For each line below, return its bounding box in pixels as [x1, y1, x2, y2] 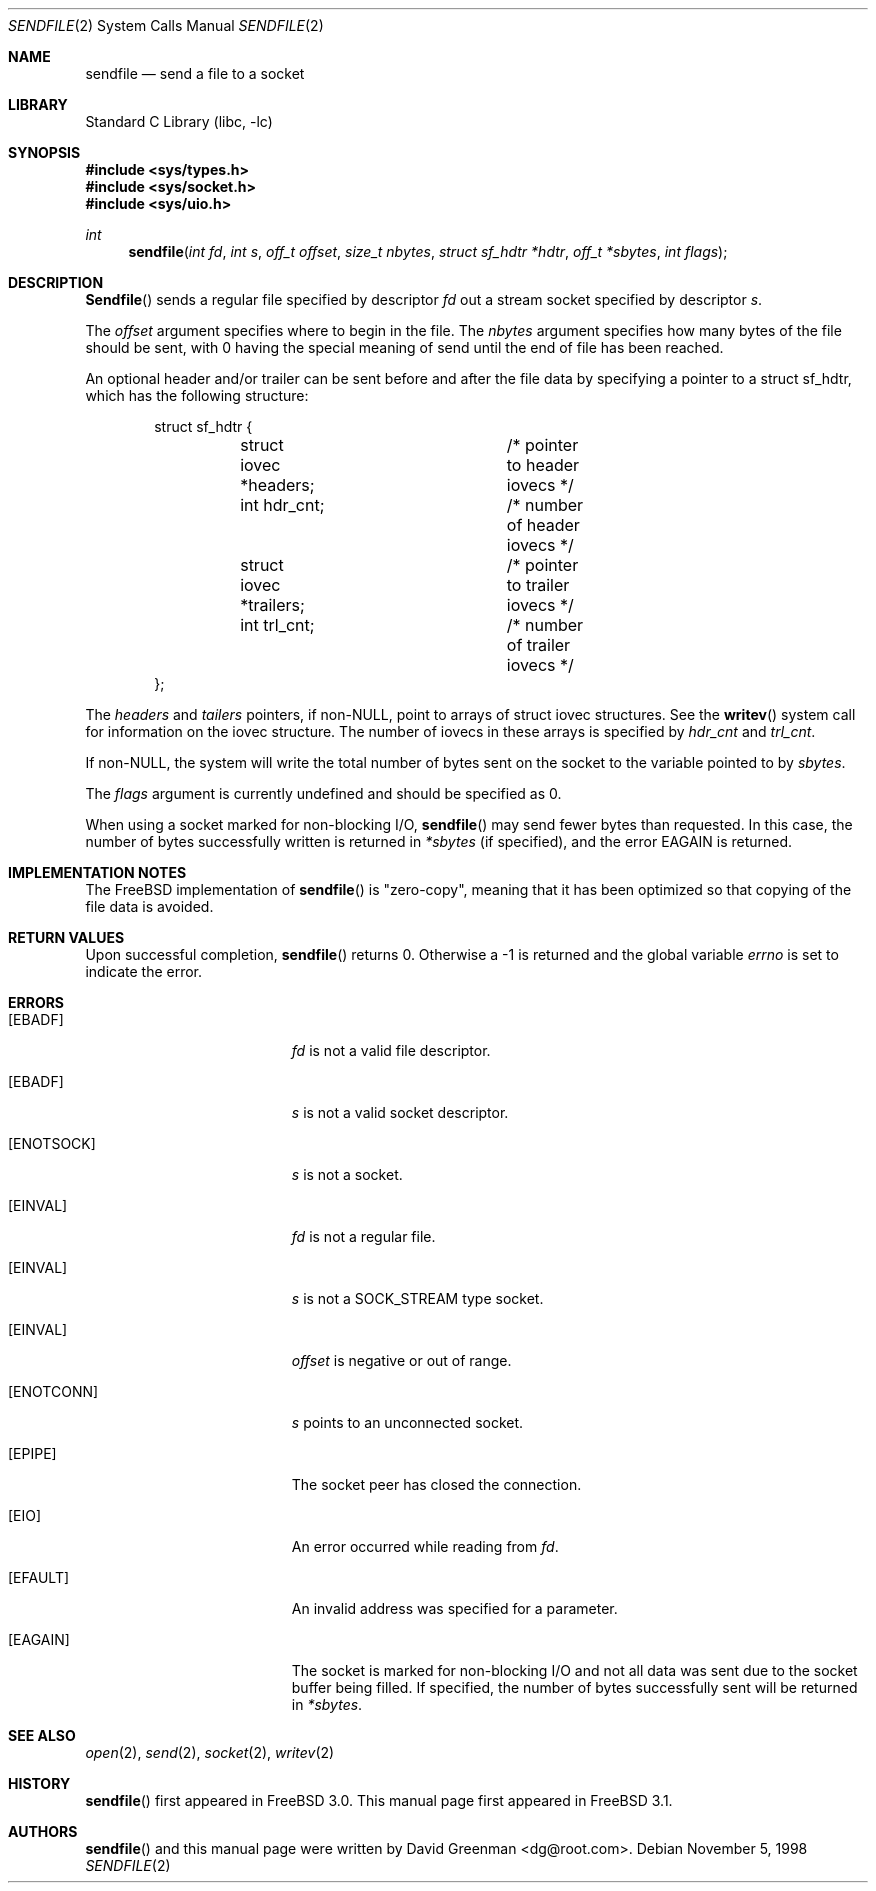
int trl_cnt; [240, 615, 315, 635]
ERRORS [8, 994, 65, 1011]
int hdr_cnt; [240, 495, 325, 515]
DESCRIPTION [8, 274, 104, 291]
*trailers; [240, 595, 305, 615]
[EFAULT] [8, 1569, 70, 1586]
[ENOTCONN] [8, 1383, 99, 1400]
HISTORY [8, 1775, 71, 1792]
